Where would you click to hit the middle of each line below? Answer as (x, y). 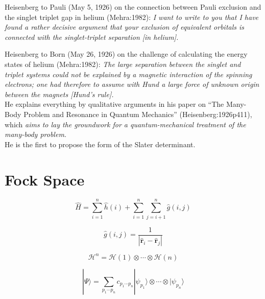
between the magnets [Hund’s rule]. (59, 94)
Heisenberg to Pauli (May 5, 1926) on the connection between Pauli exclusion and (133, 7)
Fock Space (45, 179)
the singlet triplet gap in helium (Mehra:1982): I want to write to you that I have (132, 17)
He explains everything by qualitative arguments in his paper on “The (114, 104)
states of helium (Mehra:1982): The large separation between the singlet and (123, 64)
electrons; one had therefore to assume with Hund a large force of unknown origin (132, 84)
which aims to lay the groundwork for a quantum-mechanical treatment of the (125, 124)
